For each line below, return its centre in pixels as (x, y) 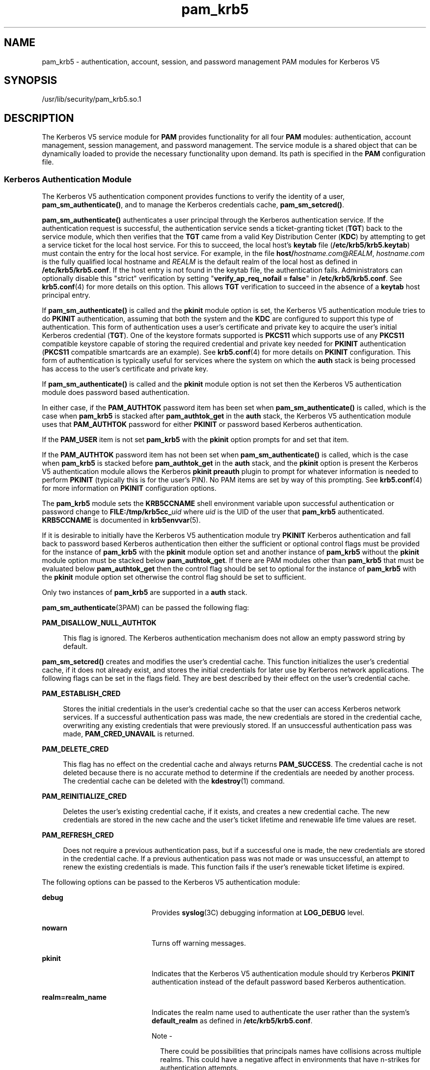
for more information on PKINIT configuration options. (129, 488)
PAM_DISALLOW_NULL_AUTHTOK (99, 623)
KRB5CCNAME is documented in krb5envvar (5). (121, 520)
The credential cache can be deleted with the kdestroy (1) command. (174, 781)
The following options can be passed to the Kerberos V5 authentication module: (171, 882)
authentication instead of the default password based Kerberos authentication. (279, 982)
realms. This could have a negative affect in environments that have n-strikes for (290, 1060)
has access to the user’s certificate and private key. (125, 369)
